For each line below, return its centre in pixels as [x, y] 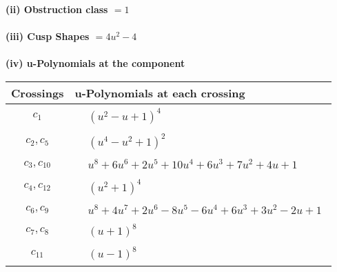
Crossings [38, 93]
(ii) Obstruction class [57, 9]
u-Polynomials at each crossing [160, 93]
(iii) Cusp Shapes [48, 36]
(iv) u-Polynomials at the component [95, 63]
